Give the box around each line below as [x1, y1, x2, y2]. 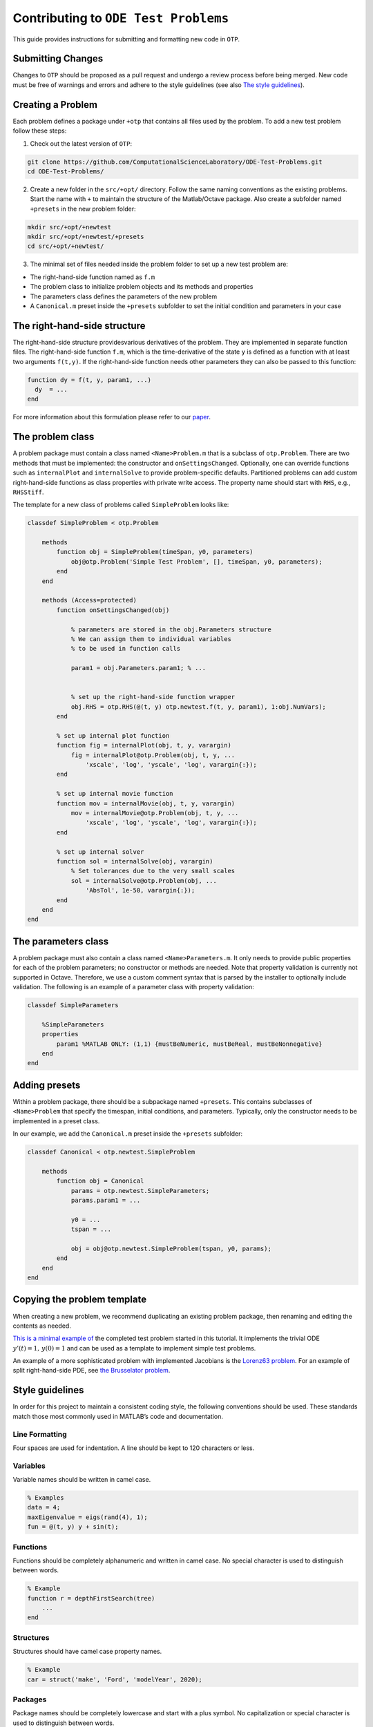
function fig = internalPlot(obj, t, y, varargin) [56, 741, 231, 750]
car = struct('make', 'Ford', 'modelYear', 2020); [27, 1675, 203, 1683]
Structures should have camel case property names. [12, 1648, 162, 1656]
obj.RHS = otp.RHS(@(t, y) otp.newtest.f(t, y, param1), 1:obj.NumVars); [70, 703, 326, 711]
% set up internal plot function [56, 732, 170, 739]
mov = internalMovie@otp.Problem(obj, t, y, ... [70, 809, 239, 817]
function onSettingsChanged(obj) [56, 606, 170, 614]
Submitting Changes [12, 53, 104, 65]
